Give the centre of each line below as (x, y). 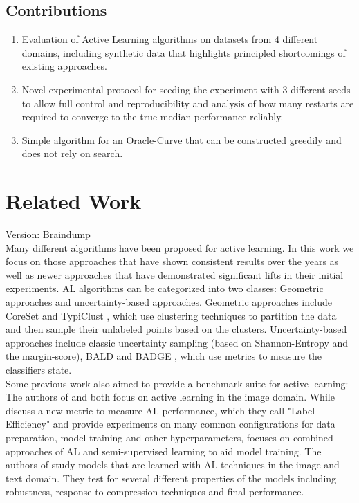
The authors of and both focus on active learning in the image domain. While (170, 397)
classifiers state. (39, 370)
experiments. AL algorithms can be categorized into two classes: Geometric (165, 288)
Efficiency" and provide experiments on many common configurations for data (171, 424)
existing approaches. (64, 66)
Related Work (74, 201)
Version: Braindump (48, 234)
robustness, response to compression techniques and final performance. (155, 492)
